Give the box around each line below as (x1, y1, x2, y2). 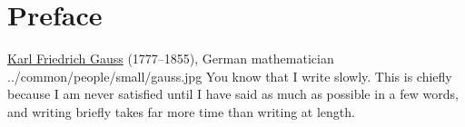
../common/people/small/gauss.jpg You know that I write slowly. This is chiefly (7, 66, 452, 85)
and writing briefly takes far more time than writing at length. (7, 102, 355, 121)
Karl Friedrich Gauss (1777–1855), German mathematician (7, 49, 334, 68)
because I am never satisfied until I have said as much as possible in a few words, (7, 84, 459, 103)
